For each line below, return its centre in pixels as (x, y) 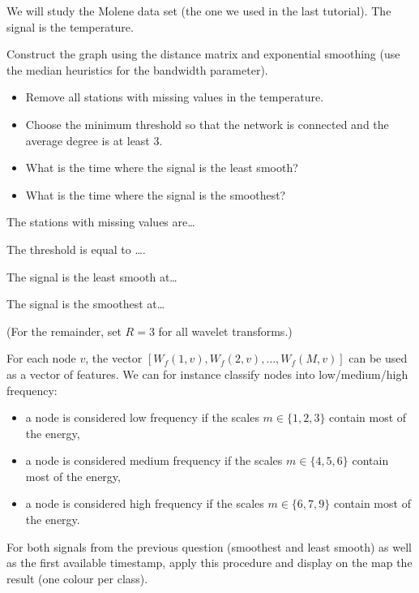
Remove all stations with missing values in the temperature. (175, 97)
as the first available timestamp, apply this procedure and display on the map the (209, 563)
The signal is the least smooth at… (92, 276)
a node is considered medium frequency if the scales (154, 460)
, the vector (114, 358)
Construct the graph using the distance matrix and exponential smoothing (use (203, 54)
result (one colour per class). (77, 578)
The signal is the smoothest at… (86, 304)
